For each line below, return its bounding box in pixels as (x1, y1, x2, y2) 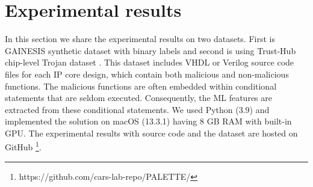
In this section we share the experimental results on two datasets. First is (5, 32, 275, 45)
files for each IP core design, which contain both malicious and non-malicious (5, 67, 289, 80)
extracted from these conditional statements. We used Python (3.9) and (5, 103, 270, 115)
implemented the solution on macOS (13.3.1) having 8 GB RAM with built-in (5, 115, 292, 127)
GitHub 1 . (5, 139, 42, 153)
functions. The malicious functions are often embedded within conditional (5, 79, 277, 92)
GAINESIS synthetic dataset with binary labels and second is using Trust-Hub (5, 44, 296, 57)
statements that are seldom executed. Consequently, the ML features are (5, 91, 272, 104)
